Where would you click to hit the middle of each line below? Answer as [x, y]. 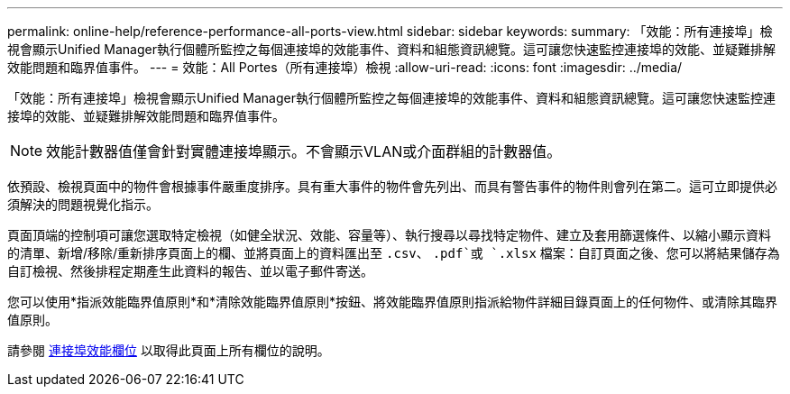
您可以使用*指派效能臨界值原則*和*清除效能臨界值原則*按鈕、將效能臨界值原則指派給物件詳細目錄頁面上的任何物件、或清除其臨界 [393, 302]
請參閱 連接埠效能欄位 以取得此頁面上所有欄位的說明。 [169, 350]
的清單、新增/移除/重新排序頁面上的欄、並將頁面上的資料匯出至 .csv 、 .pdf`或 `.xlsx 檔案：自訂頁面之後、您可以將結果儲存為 [394, 253]
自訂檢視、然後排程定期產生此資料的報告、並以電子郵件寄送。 [190, 271]
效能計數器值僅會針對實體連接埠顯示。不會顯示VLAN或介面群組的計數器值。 [304, 151]
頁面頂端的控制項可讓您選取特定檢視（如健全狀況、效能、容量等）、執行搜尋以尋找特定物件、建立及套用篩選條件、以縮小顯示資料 [389, 235]
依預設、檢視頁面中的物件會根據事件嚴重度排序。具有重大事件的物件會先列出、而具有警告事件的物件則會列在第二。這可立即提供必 [392, 186]
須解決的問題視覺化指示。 [83, 204]
